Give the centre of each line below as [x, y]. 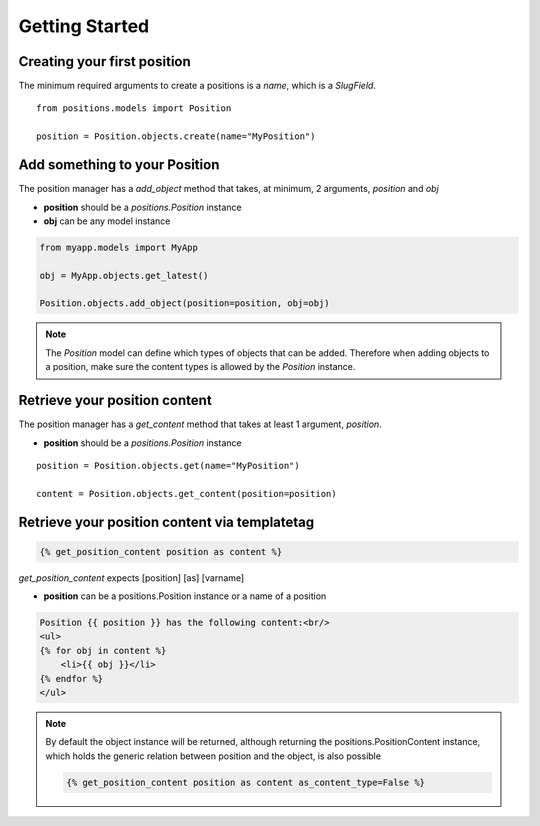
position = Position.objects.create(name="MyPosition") [176, 136]
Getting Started [84, 26]
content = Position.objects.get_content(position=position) [186, 493]
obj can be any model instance [107, 221]
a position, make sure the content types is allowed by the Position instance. [200, 367]
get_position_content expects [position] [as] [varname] [131, 577]
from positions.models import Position [134, 108]
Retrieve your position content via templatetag [166, 521]
